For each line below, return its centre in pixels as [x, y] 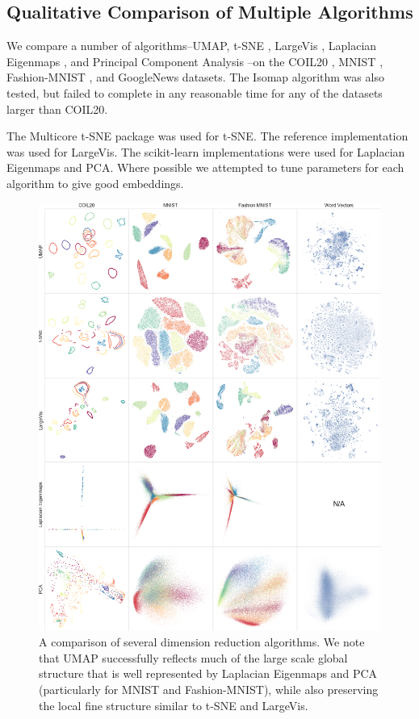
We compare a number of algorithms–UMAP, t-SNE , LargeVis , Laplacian [192, 46]
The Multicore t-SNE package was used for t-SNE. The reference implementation [207, 136]
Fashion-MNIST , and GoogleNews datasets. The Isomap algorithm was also [195, 77]
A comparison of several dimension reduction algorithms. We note [202, 642]
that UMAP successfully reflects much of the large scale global [193, 657]
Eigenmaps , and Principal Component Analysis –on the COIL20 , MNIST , [195, 61]
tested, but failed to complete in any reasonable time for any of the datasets [195, 92]
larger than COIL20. [57, 109]
